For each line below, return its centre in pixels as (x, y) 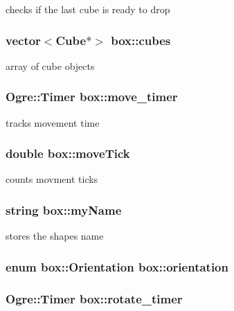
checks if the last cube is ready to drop (88, 9)
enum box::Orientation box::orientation (117, 266)
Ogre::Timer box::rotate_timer (94, 298)
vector (23, 40)
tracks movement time (53, 122)
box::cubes (141, 40)
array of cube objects (50, 65)
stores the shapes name (55, 236)
